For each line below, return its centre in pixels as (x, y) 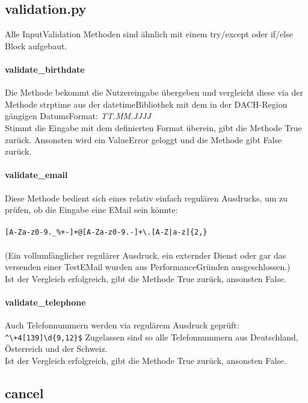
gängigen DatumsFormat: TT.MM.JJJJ (78, 116)
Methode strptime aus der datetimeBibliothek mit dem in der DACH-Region (146, 104)
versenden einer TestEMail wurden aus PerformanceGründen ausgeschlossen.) (148, 267)
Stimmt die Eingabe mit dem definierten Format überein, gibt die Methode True (153, 127)
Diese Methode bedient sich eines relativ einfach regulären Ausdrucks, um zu (146, 198)
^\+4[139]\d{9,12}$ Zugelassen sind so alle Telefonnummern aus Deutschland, (152, 337)
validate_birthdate (45, 69)
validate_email (36, 175)
